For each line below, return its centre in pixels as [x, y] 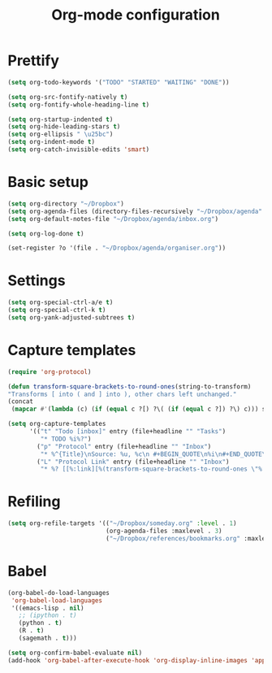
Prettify [34, 61]
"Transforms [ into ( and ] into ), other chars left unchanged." [122, 394]
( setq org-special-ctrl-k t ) [57, 310]
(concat [21, 402]
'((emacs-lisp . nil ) [47, 608]
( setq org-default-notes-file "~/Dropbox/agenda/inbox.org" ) [113, 219]
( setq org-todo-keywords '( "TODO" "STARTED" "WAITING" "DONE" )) [119, 82]
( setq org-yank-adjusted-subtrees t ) [71, 317]
